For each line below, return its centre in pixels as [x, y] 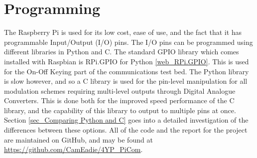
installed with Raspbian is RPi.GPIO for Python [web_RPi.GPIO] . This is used [127, 61]
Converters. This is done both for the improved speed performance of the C [119, 100]
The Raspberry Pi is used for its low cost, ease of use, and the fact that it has [123, 32]
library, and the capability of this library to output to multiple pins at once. [120, 110]
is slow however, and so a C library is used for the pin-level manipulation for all [126, 81]
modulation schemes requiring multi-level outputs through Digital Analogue [120, 90]
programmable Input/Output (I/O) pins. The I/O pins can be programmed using [128, 42]
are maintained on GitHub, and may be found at [78, 139]
